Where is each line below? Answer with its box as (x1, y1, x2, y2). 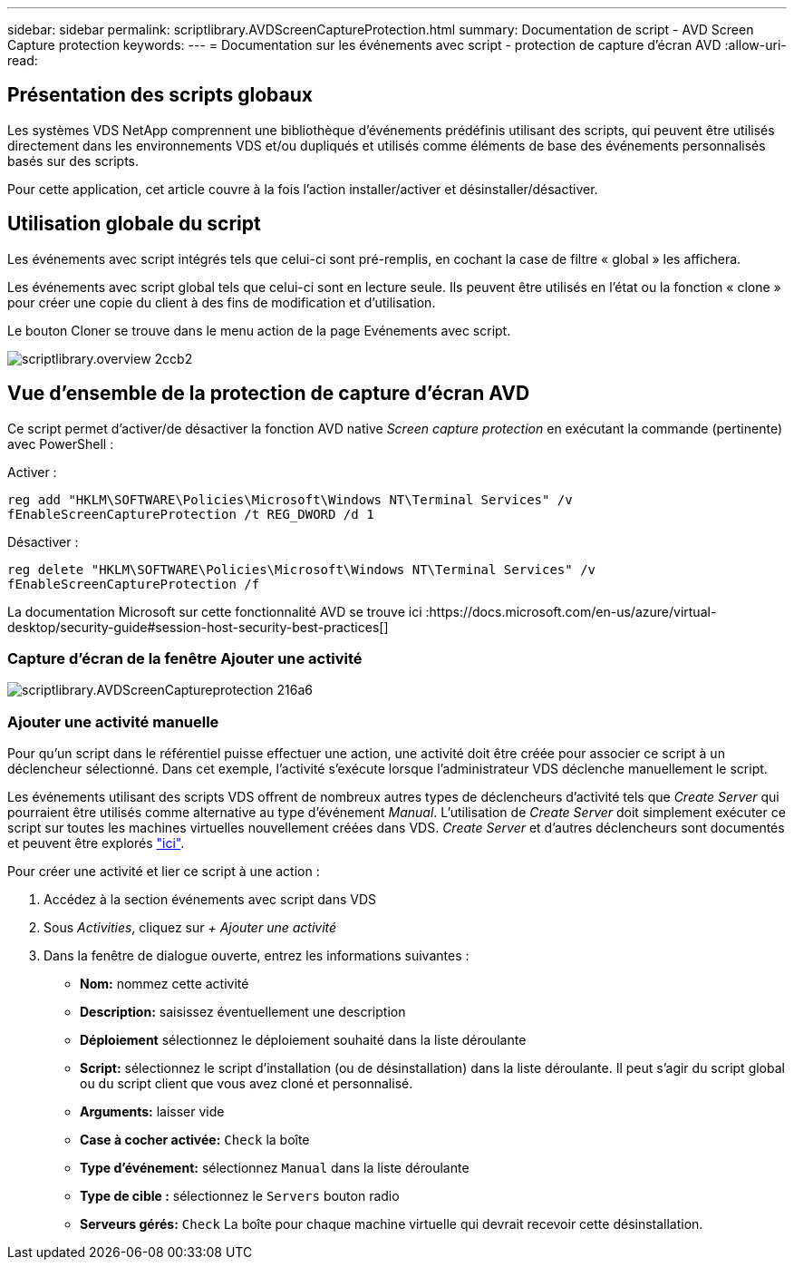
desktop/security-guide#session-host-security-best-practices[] (7, 619, 389, 635)
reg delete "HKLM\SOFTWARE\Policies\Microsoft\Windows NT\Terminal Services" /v (7, 561, 596, 577)
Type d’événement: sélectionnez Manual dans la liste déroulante (80, 1160, 470, 1176)
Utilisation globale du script (7, 212, 261, 236)
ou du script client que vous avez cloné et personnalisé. (80, 1076, 413, 1092)
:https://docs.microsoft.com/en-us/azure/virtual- (425, 603, 717, 619)
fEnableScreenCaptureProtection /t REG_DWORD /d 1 (7, 506, 374, 521)
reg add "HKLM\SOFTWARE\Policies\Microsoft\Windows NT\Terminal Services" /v (7, 492, 573, 507)
